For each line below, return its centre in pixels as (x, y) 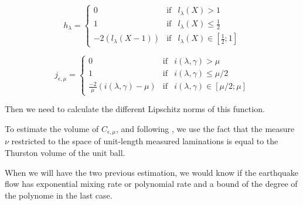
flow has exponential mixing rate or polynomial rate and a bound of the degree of (151, 184)
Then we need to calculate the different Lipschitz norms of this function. (135, 109)
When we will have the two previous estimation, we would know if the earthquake (152, 172)
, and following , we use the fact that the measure (205, 128)
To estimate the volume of (52, 128)
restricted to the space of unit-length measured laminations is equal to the (145, 141)
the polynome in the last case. (59, 195)
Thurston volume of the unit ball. (65, 152)
